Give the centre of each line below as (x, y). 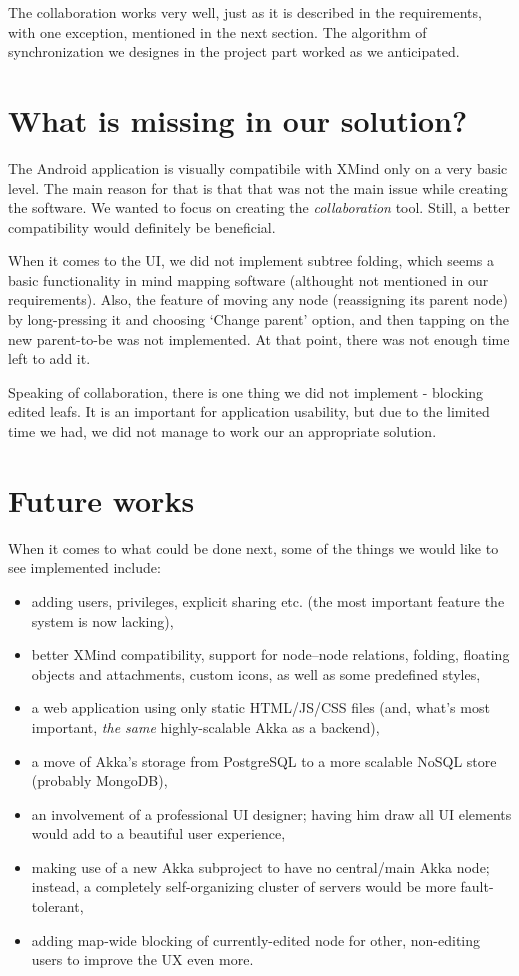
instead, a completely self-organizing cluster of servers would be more (243, 886)
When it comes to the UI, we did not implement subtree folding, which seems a (251, 260)
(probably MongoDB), (99, 780)
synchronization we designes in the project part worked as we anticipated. (234, 51)
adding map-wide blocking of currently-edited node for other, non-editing (256, 939)
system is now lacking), (102, 620)
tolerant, (57, 906)
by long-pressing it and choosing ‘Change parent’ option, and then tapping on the (258, 319)
